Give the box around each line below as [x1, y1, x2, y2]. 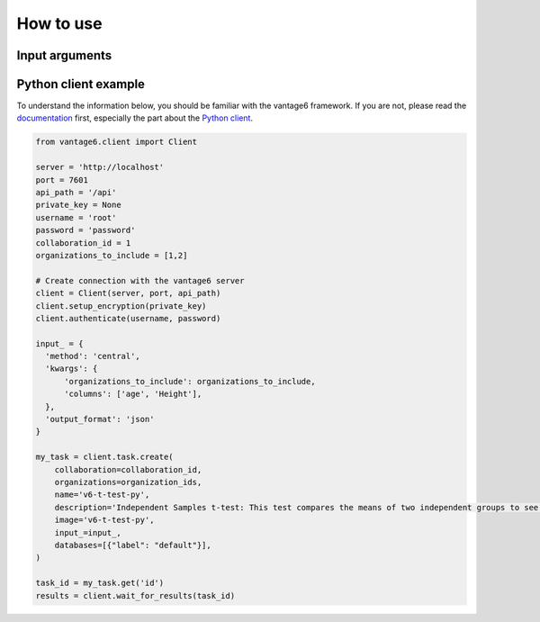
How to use [16, 14, 103, 33]
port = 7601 [35, 175, 89, 185]
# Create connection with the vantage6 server [35, 275, 245, 285]
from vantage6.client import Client [35, 137, 198, 148]
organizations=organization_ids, [54, 477, 202, 487]
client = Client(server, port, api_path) [35, 288, 221, 299]
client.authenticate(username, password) [35, 313, 221, 323]
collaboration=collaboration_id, [54, 464, 202, 474]
